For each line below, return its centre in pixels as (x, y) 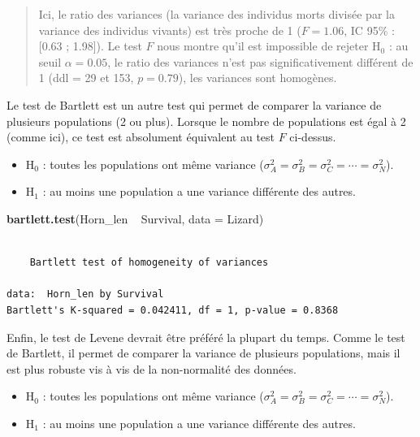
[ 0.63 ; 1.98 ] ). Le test (90, 46)
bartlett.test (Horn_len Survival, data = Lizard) (135, 218)
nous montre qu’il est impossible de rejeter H (269, 46)
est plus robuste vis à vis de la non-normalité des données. (152, 368)
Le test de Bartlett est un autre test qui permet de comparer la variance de (194, 104)
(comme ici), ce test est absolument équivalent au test (141, 137)
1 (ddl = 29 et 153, (86, 78)
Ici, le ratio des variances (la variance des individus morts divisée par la (216, 14)
